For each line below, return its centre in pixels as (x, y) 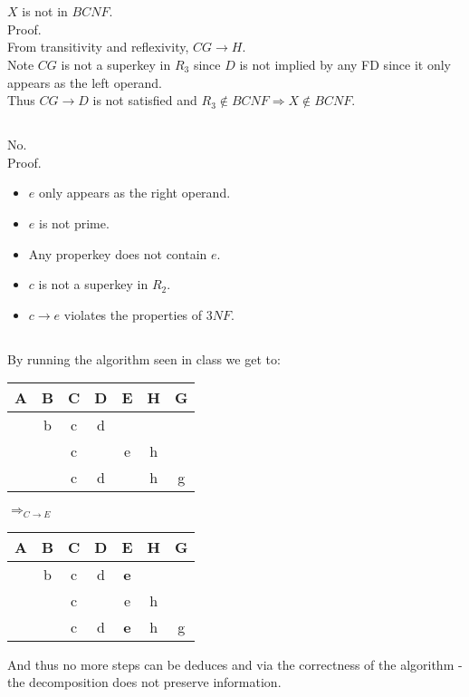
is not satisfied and (145, 100)
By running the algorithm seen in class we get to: (144, 358)
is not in (45, 11)
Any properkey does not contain (118, 253)
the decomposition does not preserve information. (144, 682)
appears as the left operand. (85, 82)
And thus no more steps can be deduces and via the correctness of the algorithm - (235, 664)
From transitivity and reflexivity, (98, 47)
